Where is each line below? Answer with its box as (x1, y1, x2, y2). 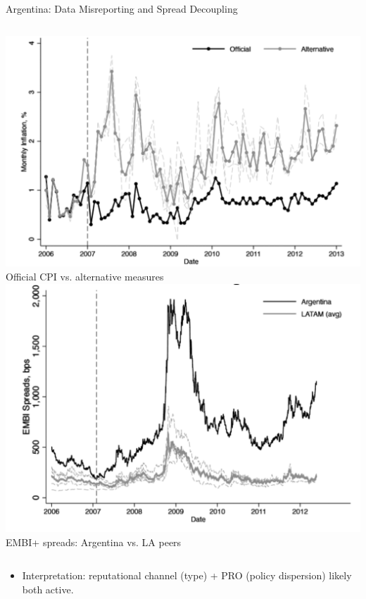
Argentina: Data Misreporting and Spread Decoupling (6, 1, 238, 16)
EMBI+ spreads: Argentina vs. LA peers (6, 534, 182, 549)
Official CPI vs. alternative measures (6, 268, 164, 283)
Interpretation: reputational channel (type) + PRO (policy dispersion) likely (22, 568, 352, 583)
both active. (22, 581, 74, 596)
